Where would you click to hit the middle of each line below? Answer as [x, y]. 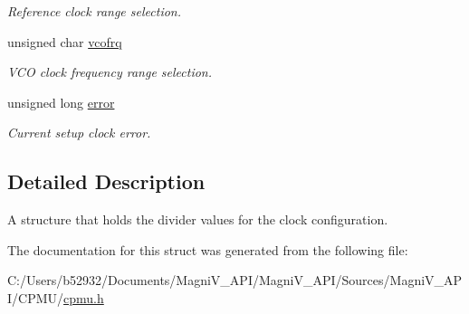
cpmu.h [84, 297]
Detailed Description [106, 181]
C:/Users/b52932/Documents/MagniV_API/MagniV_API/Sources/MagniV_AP [235, 280]
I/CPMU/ [36, 297]
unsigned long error [61, 102]
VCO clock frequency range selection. [110, 72]
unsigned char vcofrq [65, 41]
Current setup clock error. [79, 133]
